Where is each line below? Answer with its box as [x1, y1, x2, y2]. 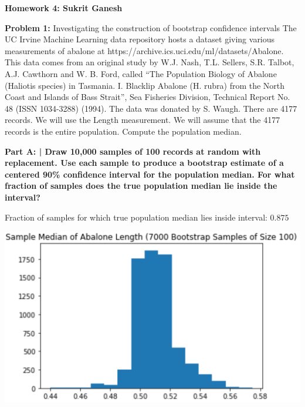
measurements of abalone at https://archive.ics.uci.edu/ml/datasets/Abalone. [5, 44, 284, 56]
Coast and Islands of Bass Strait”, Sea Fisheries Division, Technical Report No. [5, 91, 290, 103]
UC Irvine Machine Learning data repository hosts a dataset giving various [5, 33, 275, 45]
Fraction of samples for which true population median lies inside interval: [5, 211, 267, 223]
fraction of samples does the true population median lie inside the [5, 179, 277, 192]
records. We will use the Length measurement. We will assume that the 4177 [5, 114, 280, 126]
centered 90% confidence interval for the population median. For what [5, 168, 295, 180]
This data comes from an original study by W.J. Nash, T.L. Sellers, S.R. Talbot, [5, 56, 294, 68]
